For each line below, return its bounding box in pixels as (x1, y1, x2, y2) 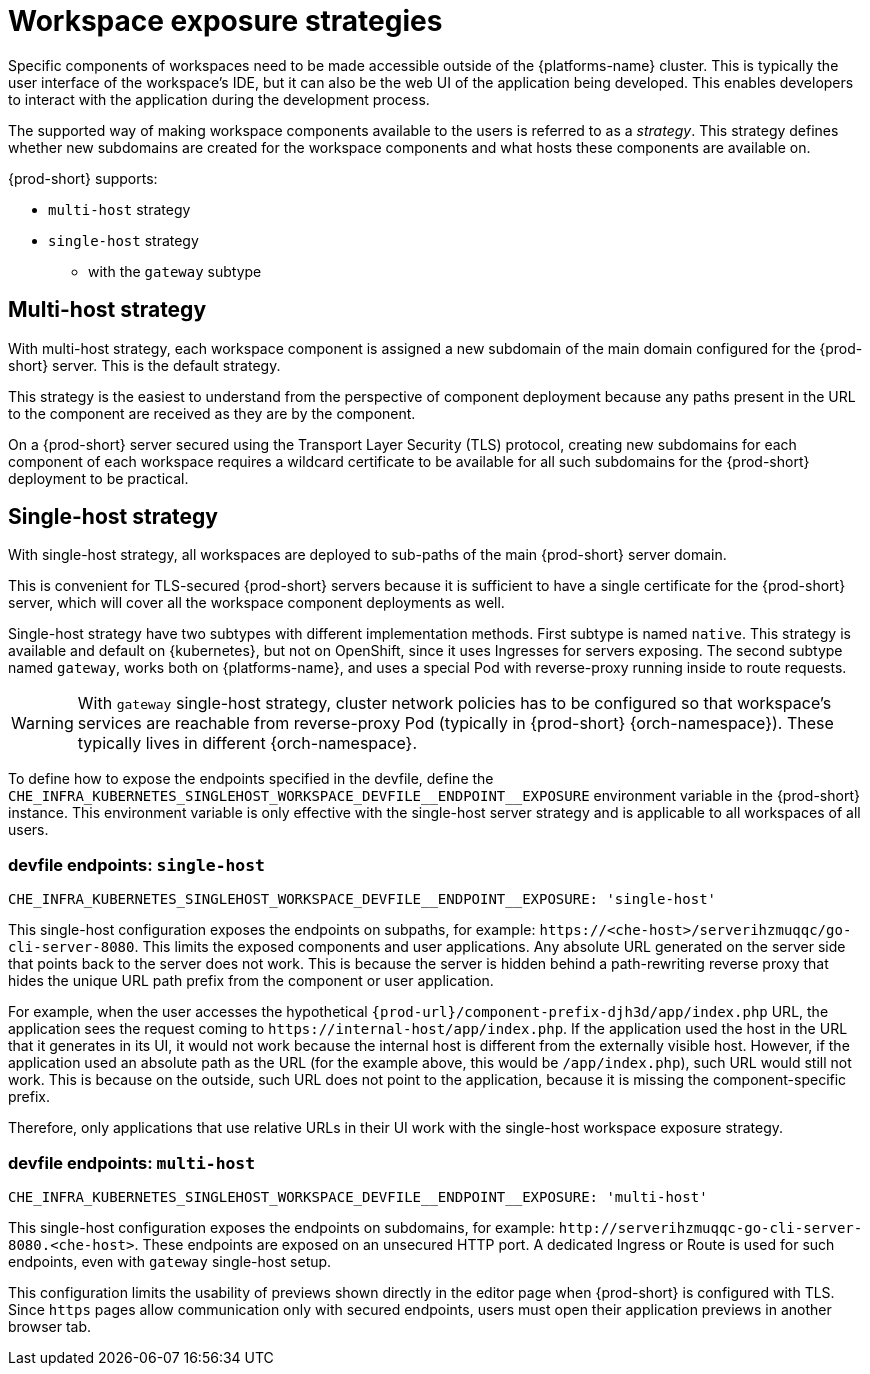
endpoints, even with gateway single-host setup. (8, 1252, 332, 1270)
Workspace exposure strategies (8, 4, 443, 38)
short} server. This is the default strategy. (8, 356, 281, 374)
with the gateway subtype (88, 262, 262, 280)
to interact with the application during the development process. (8, 90, 430, 108)
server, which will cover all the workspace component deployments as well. (8, 594, 505, 612)
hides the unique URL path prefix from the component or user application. (8, 972, 494, 990)
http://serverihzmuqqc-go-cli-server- (558, 1219, 863, 1236)
